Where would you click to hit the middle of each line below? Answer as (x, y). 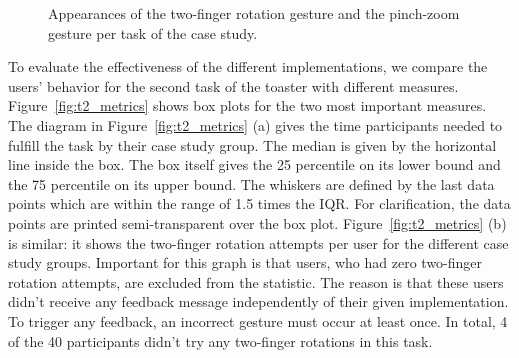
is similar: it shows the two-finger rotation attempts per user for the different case (258, 242)
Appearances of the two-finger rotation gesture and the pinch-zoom (254, 13)
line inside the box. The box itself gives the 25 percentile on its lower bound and (254, 164)
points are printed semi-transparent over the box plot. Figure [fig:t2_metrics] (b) (257, 222)
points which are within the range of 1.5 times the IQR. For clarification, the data (259, 203)
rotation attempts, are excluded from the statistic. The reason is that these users (256, 281)
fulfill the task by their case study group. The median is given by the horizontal (252, 144)
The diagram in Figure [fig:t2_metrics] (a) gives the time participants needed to (255, 124)
